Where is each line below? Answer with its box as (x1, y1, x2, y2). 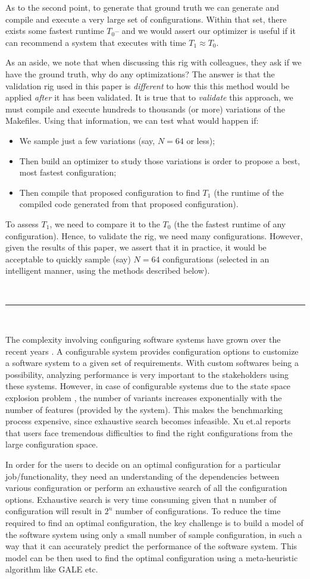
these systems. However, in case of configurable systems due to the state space (5, 380, 291, 392)
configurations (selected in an (162, 252, 270, 265)
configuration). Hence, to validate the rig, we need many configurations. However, (5, 229, 303, 242)
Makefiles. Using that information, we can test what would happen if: (5, 114, 259, 127)
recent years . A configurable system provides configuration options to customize (5, 345, 299, 357)
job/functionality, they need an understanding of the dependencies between (5, 470, 280, 482)
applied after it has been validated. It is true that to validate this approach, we (5, 91, 293, 104)
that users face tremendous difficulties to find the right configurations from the (5, 426, 293, 439)
